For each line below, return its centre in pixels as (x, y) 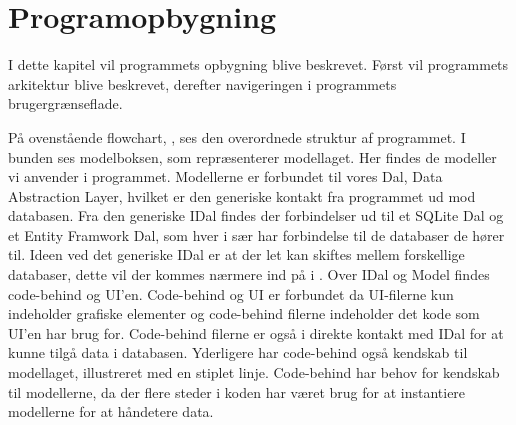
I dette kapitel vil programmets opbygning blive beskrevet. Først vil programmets (258, 64)
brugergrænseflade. (65, 103)
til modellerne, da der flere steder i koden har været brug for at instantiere (237, 391)
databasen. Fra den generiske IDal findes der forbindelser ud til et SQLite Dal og (256, 215)
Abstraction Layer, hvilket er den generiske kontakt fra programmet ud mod (242, 195)
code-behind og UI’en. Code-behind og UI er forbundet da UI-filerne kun (231, 293)
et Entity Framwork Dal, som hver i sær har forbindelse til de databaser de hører (256, 234)
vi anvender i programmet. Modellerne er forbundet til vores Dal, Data (225, 176)
